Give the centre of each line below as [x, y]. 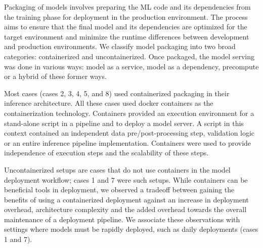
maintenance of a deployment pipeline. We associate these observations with [122, 219]
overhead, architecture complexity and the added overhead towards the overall [125, 209]
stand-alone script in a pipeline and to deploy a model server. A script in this [124, 123]
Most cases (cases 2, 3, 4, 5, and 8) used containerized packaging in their [117, 93]
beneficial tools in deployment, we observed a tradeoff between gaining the [119, 190]
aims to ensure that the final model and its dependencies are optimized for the [126, 27]
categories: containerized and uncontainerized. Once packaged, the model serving [129, 56]
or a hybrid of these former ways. [55, 76]
